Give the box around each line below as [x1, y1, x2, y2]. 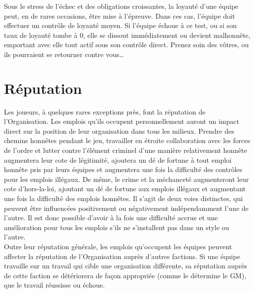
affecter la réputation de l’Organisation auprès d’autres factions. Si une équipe [4, 251, 240, 261]
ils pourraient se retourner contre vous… [4, 49, 124, 59]
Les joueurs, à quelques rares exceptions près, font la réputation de [4, 106, 206, 117]
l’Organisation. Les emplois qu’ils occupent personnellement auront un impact [4, 116, 239, 126]
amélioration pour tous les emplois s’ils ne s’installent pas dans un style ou [4, 222, 229, 232]
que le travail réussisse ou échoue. [4, 280, 105, 290]
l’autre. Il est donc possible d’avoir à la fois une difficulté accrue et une [4, 212, 218, 223]
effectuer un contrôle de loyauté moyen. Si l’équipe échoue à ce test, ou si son [4, 20, 237, 30]
